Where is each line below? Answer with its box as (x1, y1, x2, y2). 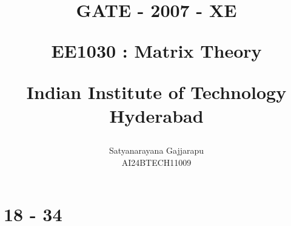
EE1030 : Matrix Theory (51, 38, 262, 63)
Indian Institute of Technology (26, 79, 287, 104)
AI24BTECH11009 (121, 156, 192, 168)
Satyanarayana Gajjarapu (109, 143, 204, 156)
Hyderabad (109, 103, 204, 128)
